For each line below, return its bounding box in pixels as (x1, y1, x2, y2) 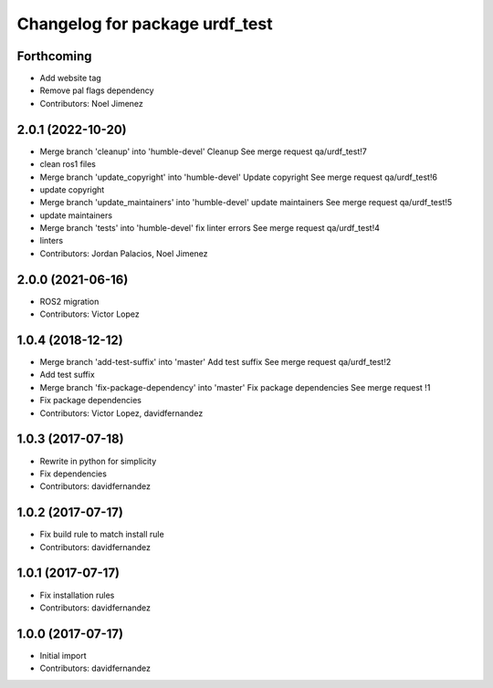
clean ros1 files (39, 159, 96, 170)
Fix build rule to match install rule (39, 529, 164, 540)
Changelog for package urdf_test (16, 14, 273, 34)
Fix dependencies (39, 468, 107, 479)
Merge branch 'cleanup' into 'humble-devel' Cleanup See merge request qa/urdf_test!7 (39, 146, 367, 157)
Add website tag (39, 73, 102, 84)
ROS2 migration (39, 296, 100, 307)
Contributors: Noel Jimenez (39, 98, 143, 109)
